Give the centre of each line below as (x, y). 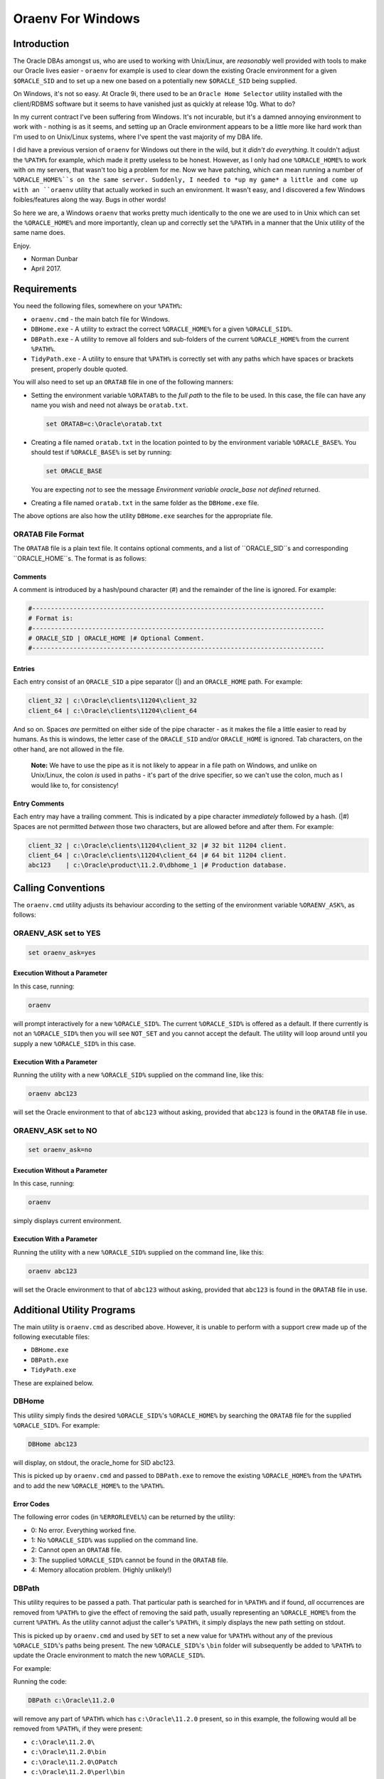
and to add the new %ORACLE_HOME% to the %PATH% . (89, 1485)
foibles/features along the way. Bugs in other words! (90, 200)
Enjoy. (22, 246)
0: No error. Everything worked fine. (84, 1530)
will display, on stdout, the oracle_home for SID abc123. (94, 1463)
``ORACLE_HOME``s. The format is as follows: (80, 558)
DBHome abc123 (53, 1444)
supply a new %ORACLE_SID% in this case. (75, 1043)
